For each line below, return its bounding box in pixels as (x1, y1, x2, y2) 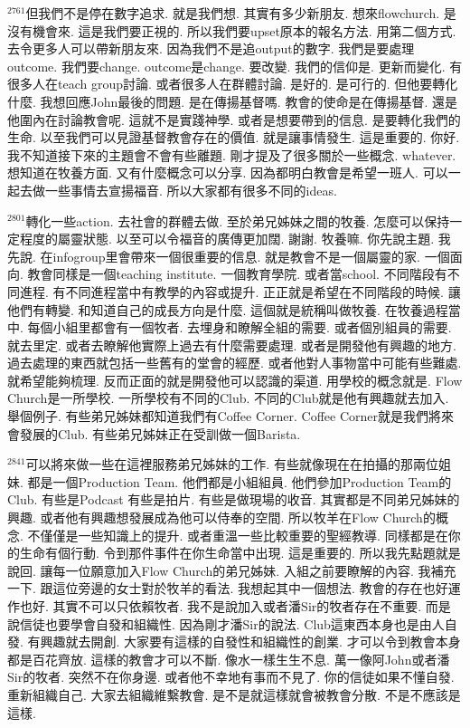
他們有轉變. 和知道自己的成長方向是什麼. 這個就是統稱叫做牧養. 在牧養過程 (7, 300, 448, 319)
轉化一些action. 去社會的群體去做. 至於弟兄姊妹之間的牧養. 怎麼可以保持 (25, 211, 450, 230)
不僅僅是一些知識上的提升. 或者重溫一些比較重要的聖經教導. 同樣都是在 (27, 525, 448, 544)
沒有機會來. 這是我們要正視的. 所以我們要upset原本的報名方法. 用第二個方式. (7, 21, 456, 40)
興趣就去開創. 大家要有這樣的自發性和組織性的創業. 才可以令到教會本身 (40, 632, 461, 651)
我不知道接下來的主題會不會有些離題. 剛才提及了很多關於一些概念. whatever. (7, 145, 456, 164)
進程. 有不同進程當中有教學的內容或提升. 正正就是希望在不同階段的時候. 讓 (19, 282, 461, 301)
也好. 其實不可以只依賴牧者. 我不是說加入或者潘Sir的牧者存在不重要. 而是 (19, 597, 451, 615)
